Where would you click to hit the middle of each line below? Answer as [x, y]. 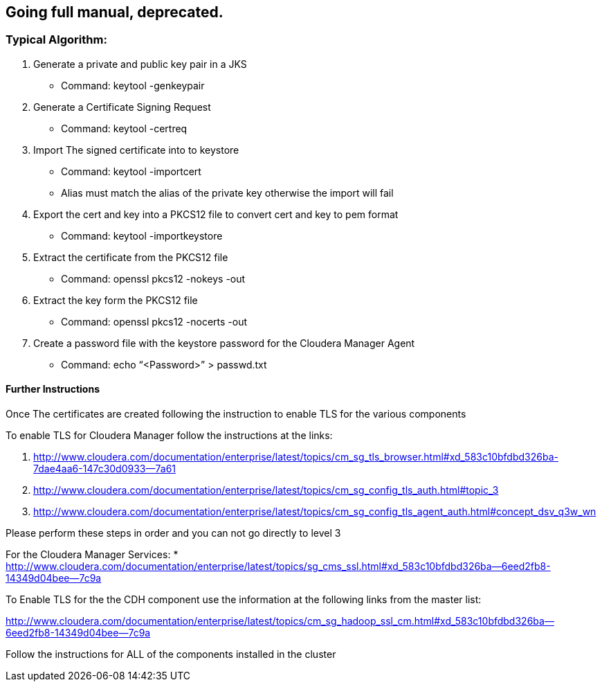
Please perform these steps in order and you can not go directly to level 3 [173, 533]
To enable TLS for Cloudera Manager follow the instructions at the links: [169, 436]
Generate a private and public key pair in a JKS [140, 64]
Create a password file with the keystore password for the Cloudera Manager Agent [224, 343]
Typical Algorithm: [56, 40]
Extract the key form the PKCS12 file [116, 300]
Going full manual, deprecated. [115, 12]
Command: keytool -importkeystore [142, 235]
